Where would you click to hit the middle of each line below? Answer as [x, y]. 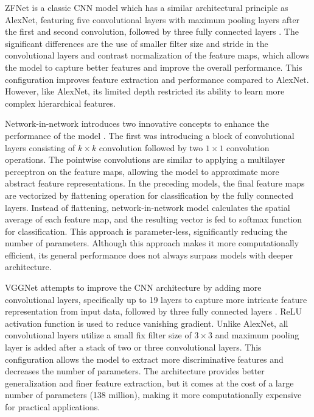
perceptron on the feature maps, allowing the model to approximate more [142, 171]
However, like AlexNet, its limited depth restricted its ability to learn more [145, 91]
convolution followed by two [151, 147]
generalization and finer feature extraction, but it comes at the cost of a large [149, 383]
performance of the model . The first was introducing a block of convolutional [150, 135]
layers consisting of [40, 147]
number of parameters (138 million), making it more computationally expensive [153, 395]
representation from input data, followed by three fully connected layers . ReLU [154, 311]
